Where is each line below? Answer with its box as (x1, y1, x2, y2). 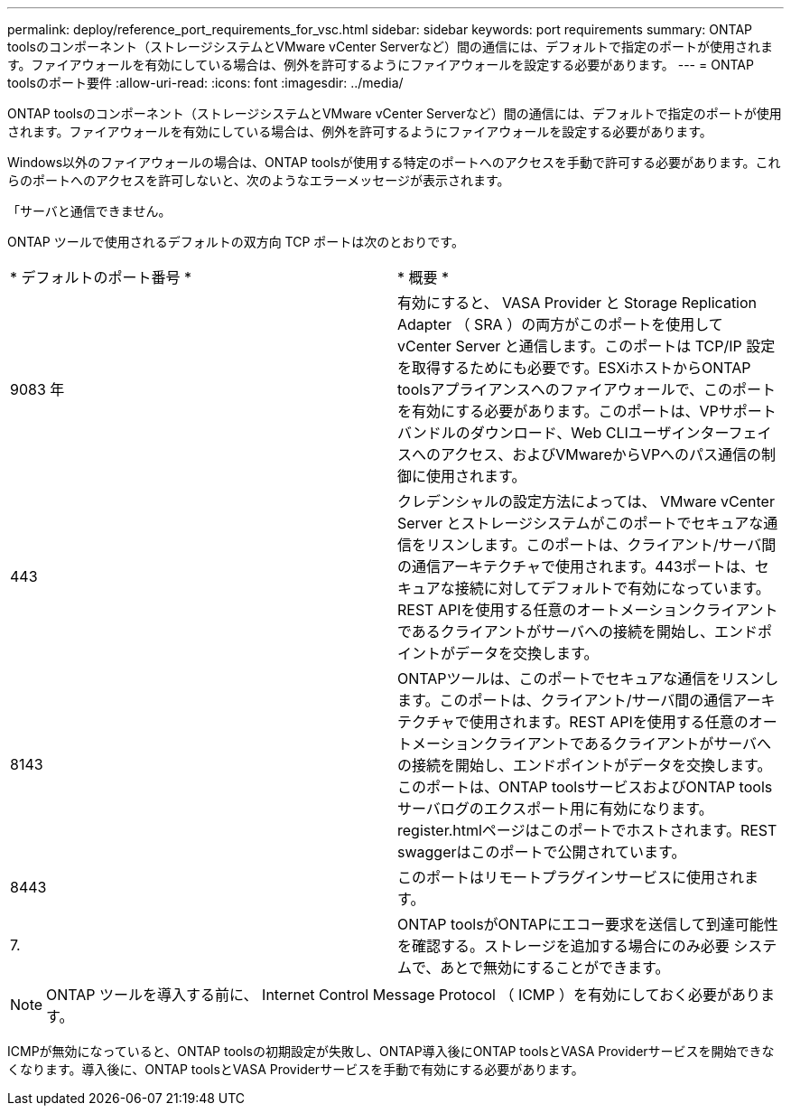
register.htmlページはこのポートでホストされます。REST (397, 821, 777, 839)
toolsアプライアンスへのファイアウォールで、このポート (397, 380, 776, 398)
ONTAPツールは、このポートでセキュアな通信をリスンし (397, 669, 779, 687)
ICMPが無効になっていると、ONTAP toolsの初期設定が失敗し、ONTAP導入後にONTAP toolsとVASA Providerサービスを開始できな (7, 1043, 775, 1059)
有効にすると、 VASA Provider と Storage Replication (397, 294, 758, 312)
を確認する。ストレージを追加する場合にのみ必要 (397, 937, 730, 955)
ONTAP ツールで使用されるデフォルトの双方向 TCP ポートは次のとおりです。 (7, 234, 464, 249)
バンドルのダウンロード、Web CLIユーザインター (397, 424, 729, 442)
